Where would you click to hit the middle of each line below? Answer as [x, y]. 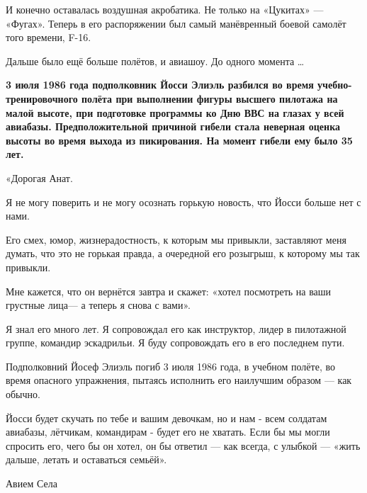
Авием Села [32, 483]
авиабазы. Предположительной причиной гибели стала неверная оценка [173, 126]
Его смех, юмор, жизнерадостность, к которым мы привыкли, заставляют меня [176, 239]
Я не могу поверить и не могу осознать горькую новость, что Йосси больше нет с [183, 202]
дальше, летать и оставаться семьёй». [86, 459]
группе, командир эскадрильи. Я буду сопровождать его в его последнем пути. [175, 342]
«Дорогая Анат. [39, 177]
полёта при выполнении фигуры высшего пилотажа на [210, 98]
